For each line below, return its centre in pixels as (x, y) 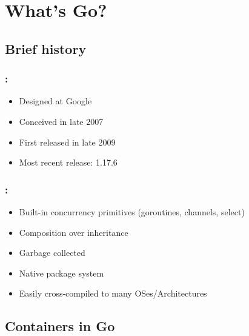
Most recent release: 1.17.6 (68, 162)
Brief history (46, 48)
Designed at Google (55, 101)
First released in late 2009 (67, 142)
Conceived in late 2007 (61, 121)
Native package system (61, 273)
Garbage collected (52, 253)
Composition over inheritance (74, 232)
